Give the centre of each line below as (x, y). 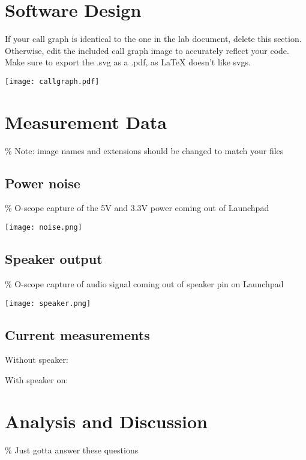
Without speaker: (37, 360)
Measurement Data (86, 121)
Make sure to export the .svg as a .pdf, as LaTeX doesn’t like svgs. (128, 62)
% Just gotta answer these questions (72, 450)
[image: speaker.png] (48, 303)
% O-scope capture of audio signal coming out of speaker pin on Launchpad (144, 283)
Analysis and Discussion (106, 421)
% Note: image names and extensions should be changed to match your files (144, 150)
